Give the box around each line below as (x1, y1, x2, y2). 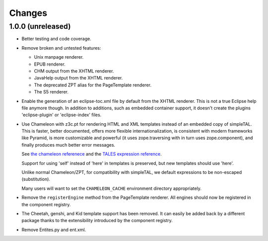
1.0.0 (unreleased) (9, 22, 71, 31)
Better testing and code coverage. (21, 36, 91, 42)
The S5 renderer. (34, 89, 69, 95)
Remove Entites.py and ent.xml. (21, 227, 86, 233)
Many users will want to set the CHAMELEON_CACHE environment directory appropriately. (21, 185, 202, 191)
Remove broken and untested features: (21, 45, 101, 51)
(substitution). (21, 176, 51, 182)
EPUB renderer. (34, 61, 66, 67)
